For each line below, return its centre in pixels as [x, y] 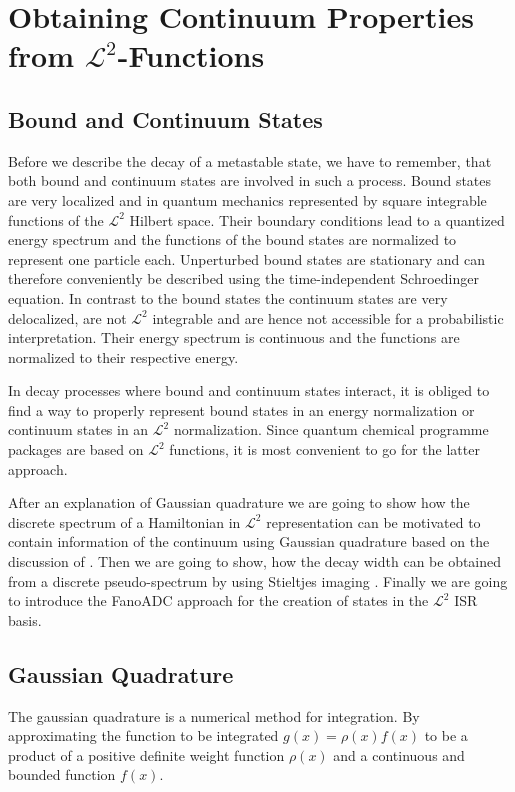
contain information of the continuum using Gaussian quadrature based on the [249, 541]
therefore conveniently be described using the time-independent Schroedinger [243, 278]
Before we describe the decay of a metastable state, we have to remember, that [250, 160]
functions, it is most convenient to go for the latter [324, 449]
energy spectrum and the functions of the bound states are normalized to [232, 239]
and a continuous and [399, 754]
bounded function [62, 774]
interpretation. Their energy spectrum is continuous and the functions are [234, 337]
